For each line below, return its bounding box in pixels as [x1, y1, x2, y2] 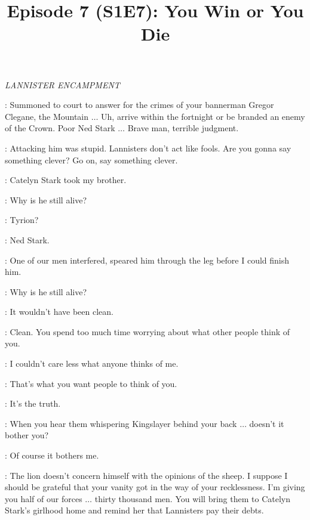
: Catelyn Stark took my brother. [5, 174, 127, 186]
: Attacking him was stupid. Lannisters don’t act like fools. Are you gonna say [5, 141, 291, 154]
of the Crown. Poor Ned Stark [5, 122, 115, 134]
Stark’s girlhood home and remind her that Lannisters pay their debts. [5, 504, 264, 516]
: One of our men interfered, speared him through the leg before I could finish [5, 253, 290, 266]
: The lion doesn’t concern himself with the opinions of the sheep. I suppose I [5, 469, 288, 481]
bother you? [5, 429, 49, 441]
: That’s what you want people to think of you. [5, 377, 177, 389]
